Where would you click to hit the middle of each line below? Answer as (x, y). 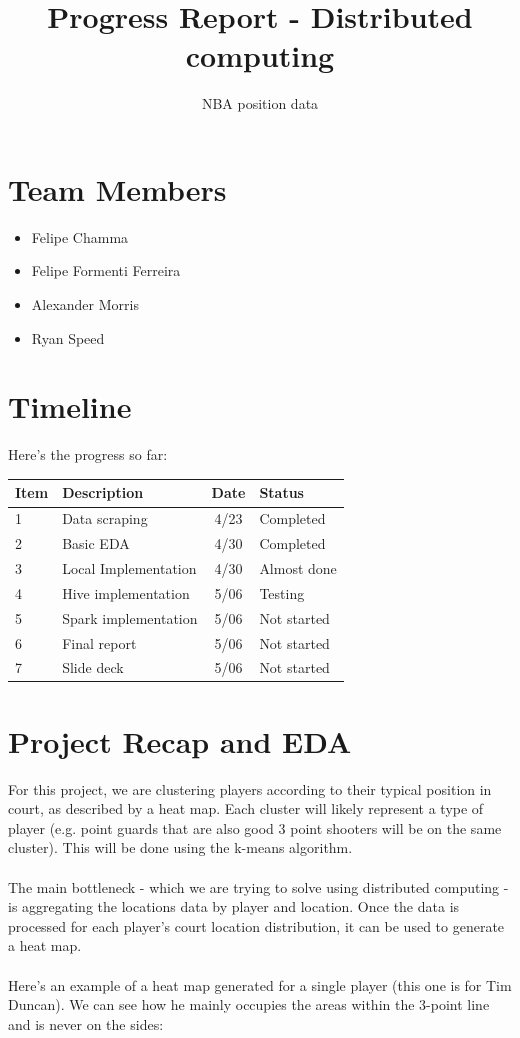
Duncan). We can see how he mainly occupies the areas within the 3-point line (249, 1004)
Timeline (70, 406)
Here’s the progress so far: (88, 454)
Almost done (298, 567)
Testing (282, 592)
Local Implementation (129, 567)
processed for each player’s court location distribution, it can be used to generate (256, 925)
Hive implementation (126, 592)
